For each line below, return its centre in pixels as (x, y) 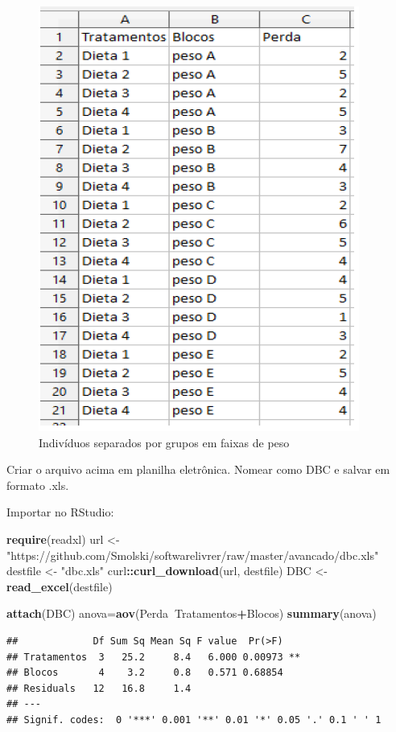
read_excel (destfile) (60, 586)
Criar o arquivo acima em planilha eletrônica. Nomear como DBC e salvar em (198, 469)
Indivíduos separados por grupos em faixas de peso (164, 442)
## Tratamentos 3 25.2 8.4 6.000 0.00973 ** (154, 657)
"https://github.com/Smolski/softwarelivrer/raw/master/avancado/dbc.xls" (193, 555)
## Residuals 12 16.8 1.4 (99, 688)
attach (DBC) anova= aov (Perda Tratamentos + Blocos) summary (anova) (192, 613)
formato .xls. (38, 485)
